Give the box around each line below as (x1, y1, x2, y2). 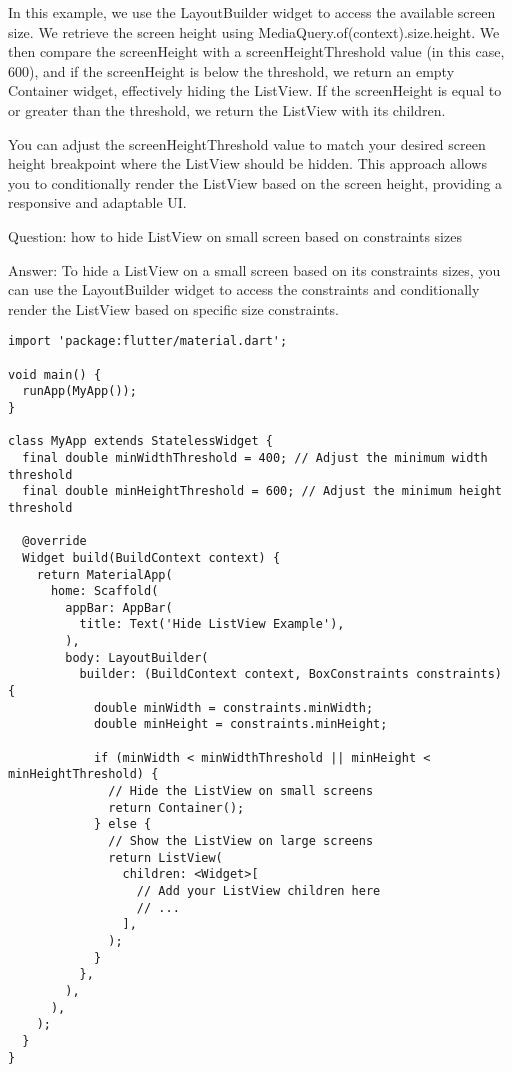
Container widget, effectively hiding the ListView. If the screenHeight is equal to (8, 80, 502, 101)
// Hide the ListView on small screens (108, 784, 374, 799)
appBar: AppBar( (65, 600, 173, 615)
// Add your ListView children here (136, 883, 381, 898)
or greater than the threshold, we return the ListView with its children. (8, 99, 446, 120)
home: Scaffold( (50, 584, 159, 599)
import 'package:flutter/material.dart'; (8, 334, 288, 349)
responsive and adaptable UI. (8, 192, 187, 213)
